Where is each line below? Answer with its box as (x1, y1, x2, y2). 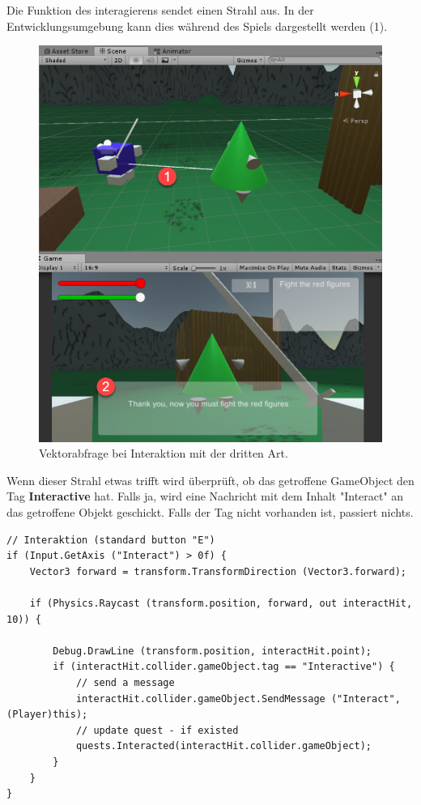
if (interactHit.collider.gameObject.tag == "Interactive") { (53, 661, 395, 673)
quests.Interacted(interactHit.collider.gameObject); (75, 740, 372, 752)
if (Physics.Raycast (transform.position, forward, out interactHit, (29, 598, 413, 609)
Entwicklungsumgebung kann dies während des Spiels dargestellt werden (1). (6, 17, 388, 34)
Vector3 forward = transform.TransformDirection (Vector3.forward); (29, 565, 406, 577)
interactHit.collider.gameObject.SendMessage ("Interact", (75, 692, 401, 705)
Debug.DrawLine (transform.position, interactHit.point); (53, 645, 372, 657)
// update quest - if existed (75, 724, 239, 736)
